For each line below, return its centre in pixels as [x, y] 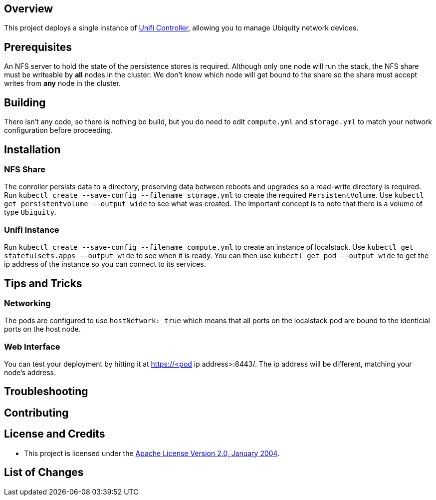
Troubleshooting [46, 392]
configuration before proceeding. [59, 130]
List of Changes [44, 473]
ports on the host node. [42, 329]
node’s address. [30, 373]
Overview [29, 9]
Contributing [36, 413]
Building [25, 102]
